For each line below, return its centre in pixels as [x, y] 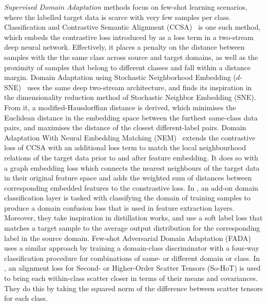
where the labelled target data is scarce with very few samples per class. [118, 17]
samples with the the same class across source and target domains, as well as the [131, 57]
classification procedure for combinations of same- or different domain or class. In [132, 258]
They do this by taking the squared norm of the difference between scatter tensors [133, 288]
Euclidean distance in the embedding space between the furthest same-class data [131, 117]
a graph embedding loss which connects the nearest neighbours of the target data [132, 167]
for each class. [26, 298]
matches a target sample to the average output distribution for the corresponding [132, 228]
